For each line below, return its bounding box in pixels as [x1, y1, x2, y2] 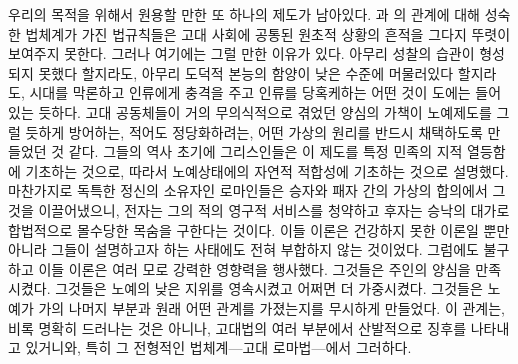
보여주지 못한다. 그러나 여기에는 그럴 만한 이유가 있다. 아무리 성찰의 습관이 [8, 43, 475, 64]
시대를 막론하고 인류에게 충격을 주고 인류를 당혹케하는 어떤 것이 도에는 [29, 82, 471, 103]
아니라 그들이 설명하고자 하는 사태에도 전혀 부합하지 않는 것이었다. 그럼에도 [8, 239, 479, 260]
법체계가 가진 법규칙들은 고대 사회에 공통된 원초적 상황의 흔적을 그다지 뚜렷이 [25, 23, 511, 44]
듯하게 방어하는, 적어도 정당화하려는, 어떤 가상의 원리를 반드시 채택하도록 [25, 121, 483, 142]
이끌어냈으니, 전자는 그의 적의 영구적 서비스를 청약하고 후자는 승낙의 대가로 [38, 199, 510, 220]
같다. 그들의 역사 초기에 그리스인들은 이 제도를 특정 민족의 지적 [68, 141, 463, 162]
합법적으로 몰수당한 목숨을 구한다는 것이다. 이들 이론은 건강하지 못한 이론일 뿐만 [8, 219, 510, 240]
